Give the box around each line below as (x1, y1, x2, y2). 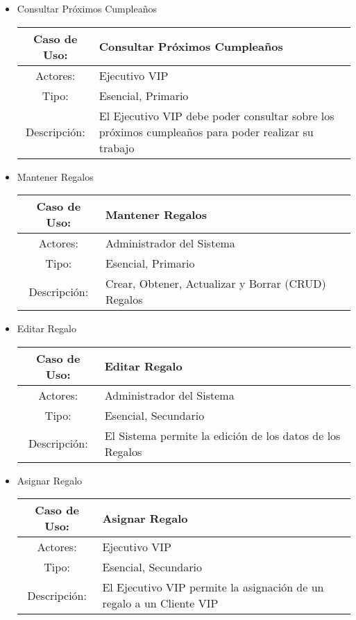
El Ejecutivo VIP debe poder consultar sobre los (99, 107, 334, 124)
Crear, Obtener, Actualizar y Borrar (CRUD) (105, 275, 326, 292)
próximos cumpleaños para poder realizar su (99, 123, 314, 140)
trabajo (99, 139, 135, 156)
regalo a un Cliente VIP (102, 595, 219, 612)
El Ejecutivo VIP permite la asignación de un (102, 579, 324, 596)
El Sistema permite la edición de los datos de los (104, 427, 341, 443)
